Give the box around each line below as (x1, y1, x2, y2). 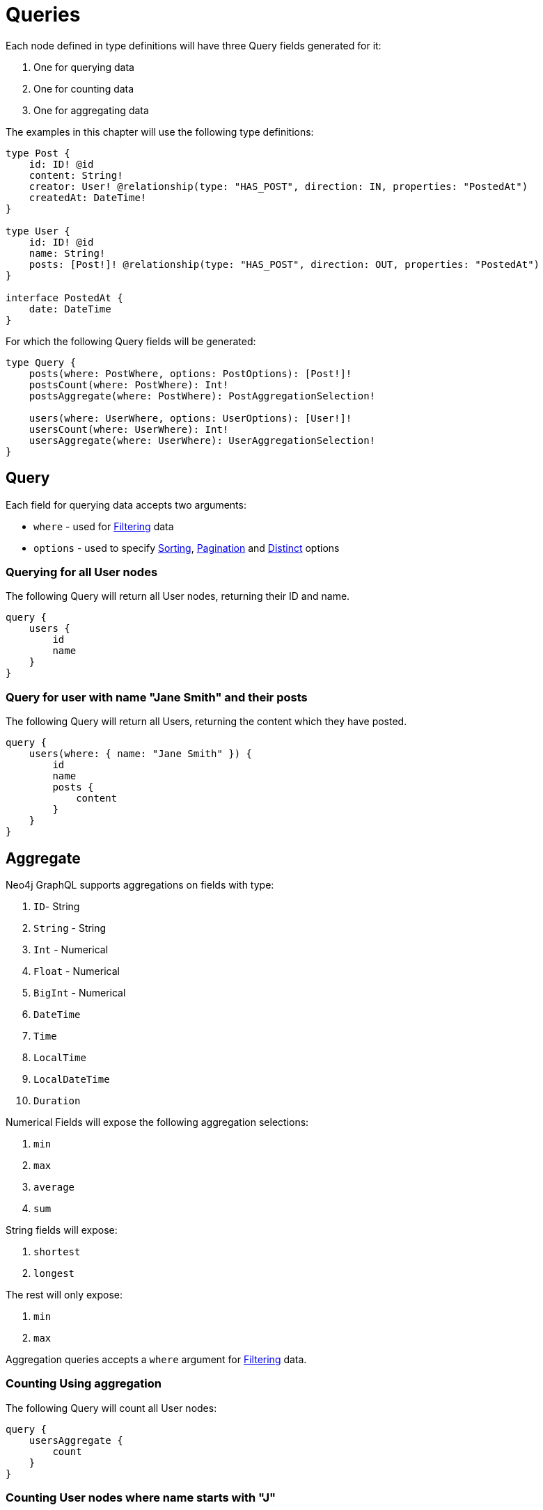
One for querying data (33, 61, 134, 73)
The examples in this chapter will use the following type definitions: (6, 125, 314, 138)
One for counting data (33, 82, 134, 95)
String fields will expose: (6, 1223, 118, 1236)
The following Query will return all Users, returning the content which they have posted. (6, 715, 407, 728)
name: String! (29, 247, 106, 259)
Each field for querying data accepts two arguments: (6, 498, 246, 511)
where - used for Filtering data (33, 520, 174, 532)
